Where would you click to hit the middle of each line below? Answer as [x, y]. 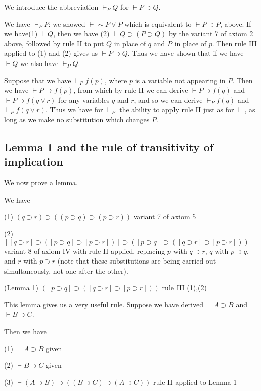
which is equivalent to [158, 23]
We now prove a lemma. [41, 183]
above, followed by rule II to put [54, 43]
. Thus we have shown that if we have [186, 53]
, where [116, 80]
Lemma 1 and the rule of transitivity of [109, 146]
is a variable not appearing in [180, 80]
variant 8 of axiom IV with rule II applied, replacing [85, 251]
